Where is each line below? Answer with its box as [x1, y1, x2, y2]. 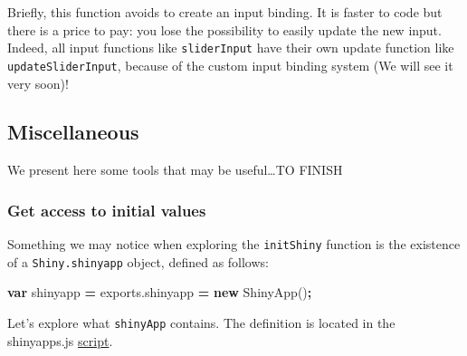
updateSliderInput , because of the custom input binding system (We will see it [7, 55, 453, 74]
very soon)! [7, 73, 69, 92]
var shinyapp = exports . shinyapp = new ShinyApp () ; [7, 283, 312, 302]
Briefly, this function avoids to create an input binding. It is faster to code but [7, 3, 443, 21]
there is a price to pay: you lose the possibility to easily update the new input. [7, 20, 442, 39]
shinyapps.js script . [7, 331, 113, 350]
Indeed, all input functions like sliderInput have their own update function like [7, 38, 454, 57]
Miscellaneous [7, 118, 139, 146]
